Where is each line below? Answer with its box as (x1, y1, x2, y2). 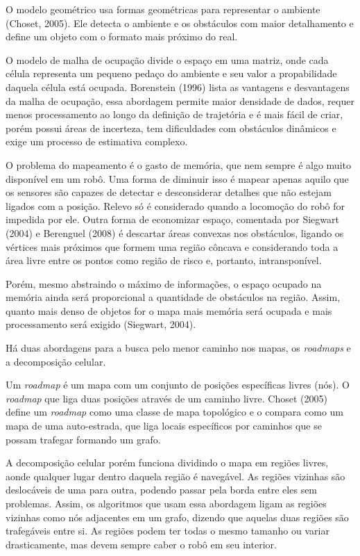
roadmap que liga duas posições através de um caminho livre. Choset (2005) (6, 391, 327, 405)
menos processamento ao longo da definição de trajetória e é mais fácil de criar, (6, 107, 343, 122)
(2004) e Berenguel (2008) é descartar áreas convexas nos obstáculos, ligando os (6, 225, 344, 240)
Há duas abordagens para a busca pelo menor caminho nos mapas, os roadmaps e (6, 341, 351, 355)
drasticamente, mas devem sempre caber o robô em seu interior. (6, 537, 277, 551)
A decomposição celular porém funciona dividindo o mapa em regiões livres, (6, 455, 329, 470)
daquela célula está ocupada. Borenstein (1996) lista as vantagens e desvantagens (6, 79, 350, 94)
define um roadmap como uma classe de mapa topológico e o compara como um (6, 404, 343, 419)
